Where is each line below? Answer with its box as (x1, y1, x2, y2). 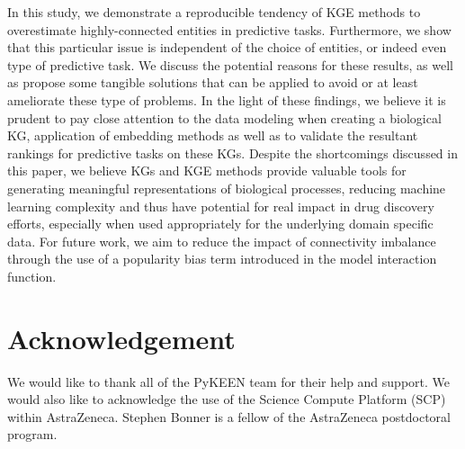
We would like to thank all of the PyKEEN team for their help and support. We (7, 372, 451, 391)
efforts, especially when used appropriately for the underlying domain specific (7, 214, 434, 233)
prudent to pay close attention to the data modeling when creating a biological (7, 108, 442, 127)
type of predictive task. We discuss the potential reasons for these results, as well (7, 55, 453, 74)
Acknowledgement (7, 319, 236, 356)
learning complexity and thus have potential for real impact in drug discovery (7, 196, 434, 215)
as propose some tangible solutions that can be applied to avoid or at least (7, 73, 418, 92)
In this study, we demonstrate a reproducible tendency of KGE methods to (7, 3, 421, 21)
